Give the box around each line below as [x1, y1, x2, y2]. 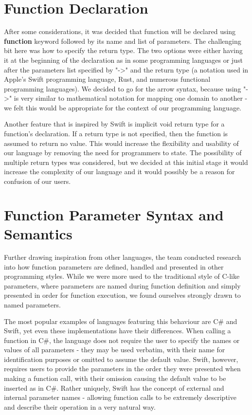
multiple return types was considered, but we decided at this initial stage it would [4, 157, 248, 167]
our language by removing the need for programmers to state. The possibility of [4, 147, 242, 158]
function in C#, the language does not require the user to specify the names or [4, 335, 240, 345]
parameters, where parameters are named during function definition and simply [4, 280, 241, 290]
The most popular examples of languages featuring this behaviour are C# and [4, 316, 237, 326]
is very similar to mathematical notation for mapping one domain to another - [14, 93, 248, 103]
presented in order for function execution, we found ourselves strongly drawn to [4, 290, 241, 300]
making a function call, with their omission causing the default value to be [4, 373, 226, 383]
